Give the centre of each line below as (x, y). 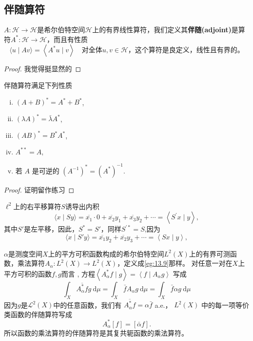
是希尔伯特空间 (61, 30)
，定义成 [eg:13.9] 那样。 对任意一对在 (175, 263)
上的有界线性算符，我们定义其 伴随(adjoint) (162, 30)
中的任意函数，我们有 (88, 305)
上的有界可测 (209, 253)
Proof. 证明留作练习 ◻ (39, 189)
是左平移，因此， (51, 229)
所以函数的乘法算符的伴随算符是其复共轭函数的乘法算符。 (96, 332)
